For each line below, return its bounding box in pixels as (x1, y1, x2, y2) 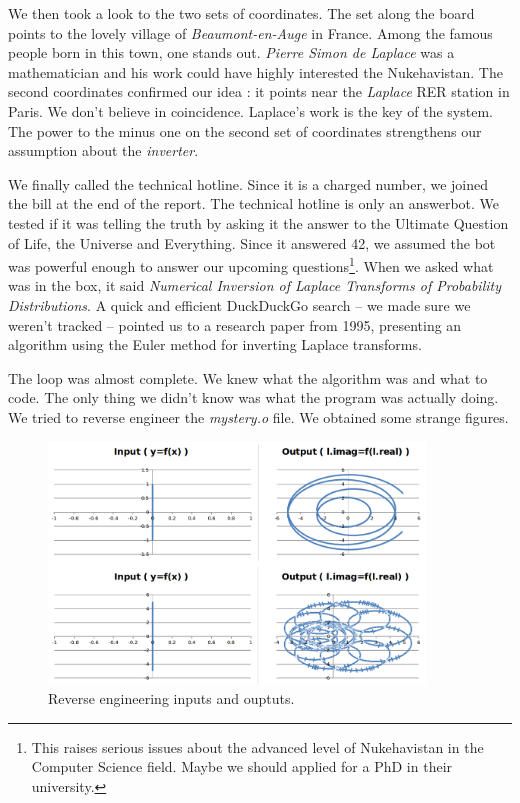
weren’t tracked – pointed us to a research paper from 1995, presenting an (8, 314, 462, 335)
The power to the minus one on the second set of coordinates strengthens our (8, 120, 482, 141)
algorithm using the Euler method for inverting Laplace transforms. (8, 334, 422, 355)
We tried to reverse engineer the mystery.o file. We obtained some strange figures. (8, 406, 509, 427)
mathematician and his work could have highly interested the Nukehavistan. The (8, 61, 503, 82)
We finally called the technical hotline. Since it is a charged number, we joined (8, 173, 489, 194)
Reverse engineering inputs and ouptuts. (48, 688, 295, 709)
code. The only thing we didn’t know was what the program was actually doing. (8, 387, 499, 408)
